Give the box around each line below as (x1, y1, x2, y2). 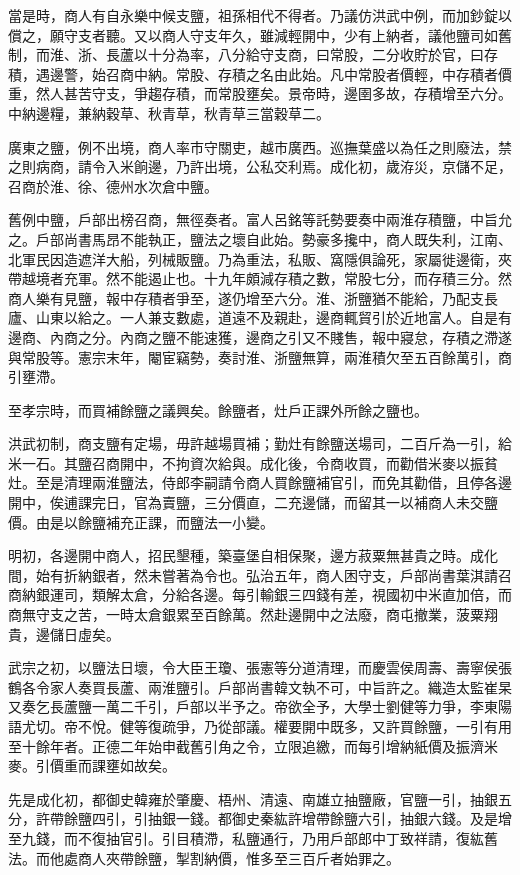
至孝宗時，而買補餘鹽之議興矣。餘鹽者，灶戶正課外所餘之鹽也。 (8, 399, 428, 420)
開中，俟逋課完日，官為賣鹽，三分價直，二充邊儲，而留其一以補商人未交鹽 (8, 492, 498, 513)
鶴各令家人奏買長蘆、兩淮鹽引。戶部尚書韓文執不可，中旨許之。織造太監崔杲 (8, 676, 512, 697)
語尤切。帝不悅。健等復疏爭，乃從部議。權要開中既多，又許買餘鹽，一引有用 (8, 716, 512, 736)
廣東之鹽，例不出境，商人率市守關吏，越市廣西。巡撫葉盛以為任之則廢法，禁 (8, 136, 512, 157)
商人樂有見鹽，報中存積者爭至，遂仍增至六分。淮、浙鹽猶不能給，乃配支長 (8, 287, 498, 308)
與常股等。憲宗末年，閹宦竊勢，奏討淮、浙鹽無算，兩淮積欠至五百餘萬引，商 (8, 346, 512, 367)
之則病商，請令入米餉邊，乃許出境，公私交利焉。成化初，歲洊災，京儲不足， (8, 156, 512, 177)
